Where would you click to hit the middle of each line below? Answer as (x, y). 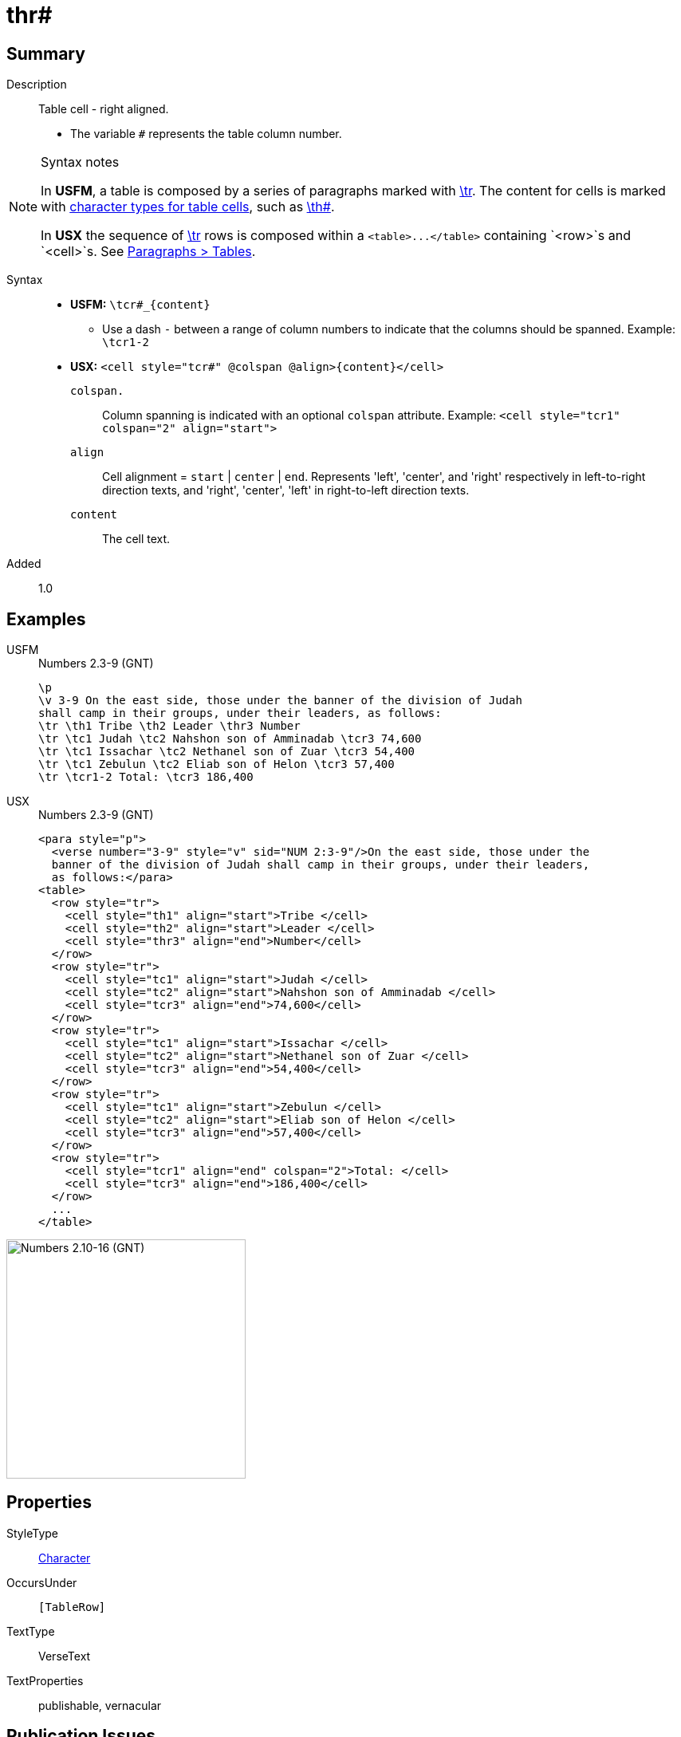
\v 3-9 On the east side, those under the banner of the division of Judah (280, 701)
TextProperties (45, 1680)
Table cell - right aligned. (104, 109)
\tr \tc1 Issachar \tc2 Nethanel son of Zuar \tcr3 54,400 (227, 752)
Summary (46, 53)
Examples (46, 619)
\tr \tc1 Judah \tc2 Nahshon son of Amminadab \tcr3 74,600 (230, 739)
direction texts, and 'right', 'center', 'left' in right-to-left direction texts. (286, 490)
